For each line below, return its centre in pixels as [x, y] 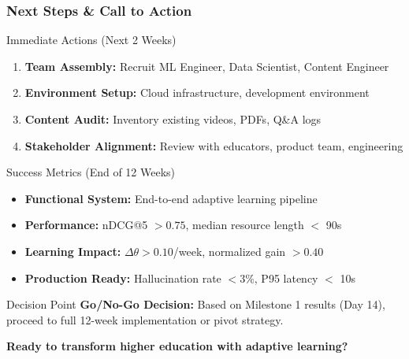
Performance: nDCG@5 [86, 225]
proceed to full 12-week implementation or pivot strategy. [145, 319]
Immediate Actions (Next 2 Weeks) [91, 40]
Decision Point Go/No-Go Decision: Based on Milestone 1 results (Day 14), [196, 304]
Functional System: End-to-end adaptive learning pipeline [171, 198]
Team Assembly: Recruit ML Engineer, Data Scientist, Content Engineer [207, 66]
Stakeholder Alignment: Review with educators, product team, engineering [214, 145]
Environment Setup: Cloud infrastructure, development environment [197, 93]
